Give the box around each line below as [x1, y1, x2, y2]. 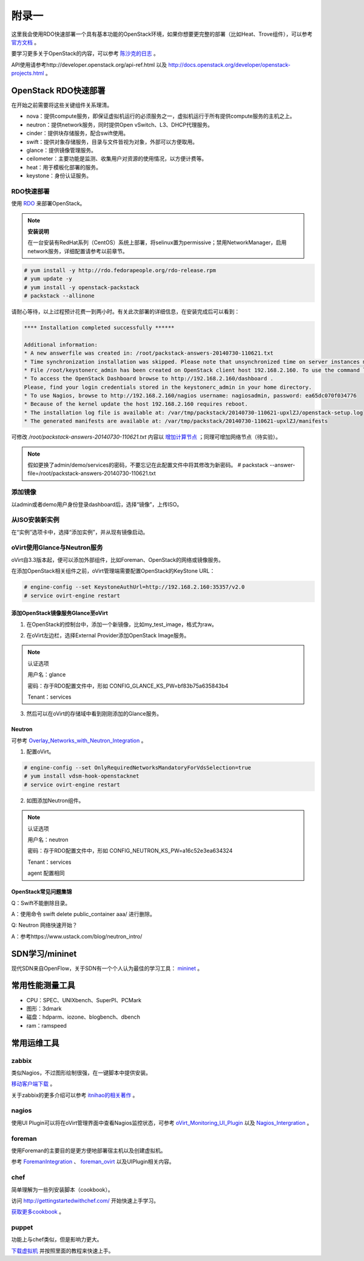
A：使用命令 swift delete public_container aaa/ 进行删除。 [11, 910, 156, 917]
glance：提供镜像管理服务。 [26, 146, 97, 154]
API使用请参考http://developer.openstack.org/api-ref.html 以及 [11, 61, 167, 68]
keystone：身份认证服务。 [26, 172, 92, 179]
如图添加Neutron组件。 [26, 796, 84, 804]
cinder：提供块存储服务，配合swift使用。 [26, 129, 129, 137]
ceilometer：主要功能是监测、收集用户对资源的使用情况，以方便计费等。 [26, 155, 207, 162]
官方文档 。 [11, 38, 39, 46]
